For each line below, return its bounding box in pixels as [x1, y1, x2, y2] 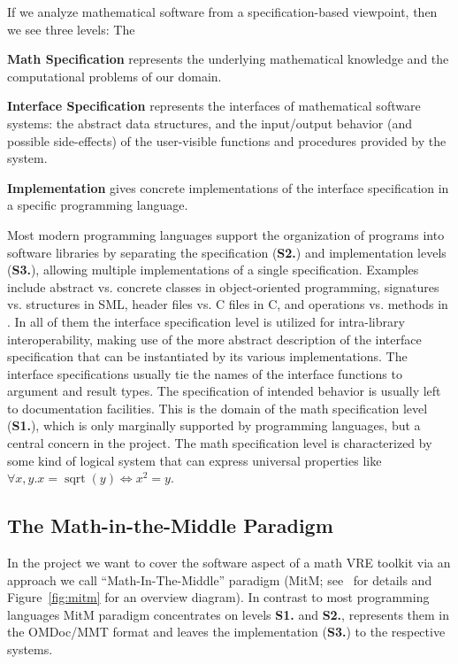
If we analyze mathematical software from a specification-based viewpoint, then [7, 3, 438, 20]
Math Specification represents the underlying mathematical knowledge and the [7, 50, 449, 68]
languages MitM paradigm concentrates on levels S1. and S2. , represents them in [7, 605, 450, 623]
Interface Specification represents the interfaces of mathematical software [7, 97, 421, 115]
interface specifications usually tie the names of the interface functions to [7, 364, 402, 382]
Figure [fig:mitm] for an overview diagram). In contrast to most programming [7, 588, 430, 606]
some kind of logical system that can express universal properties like [7, 451, 382, 469]
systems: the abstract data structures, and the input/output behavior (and [7, 113, 412, 132]
